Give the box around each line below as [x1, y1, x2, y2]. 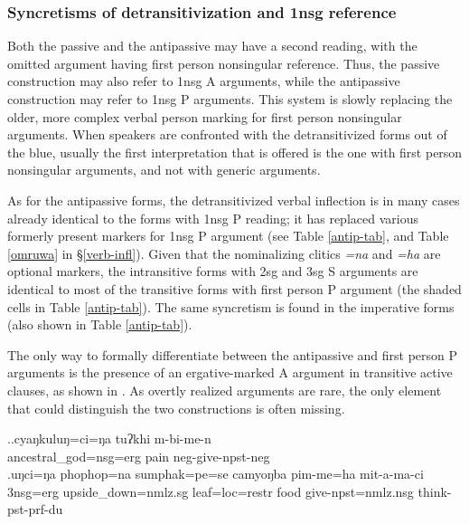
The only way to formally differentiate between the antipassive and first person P [7, 345, 458, 364]
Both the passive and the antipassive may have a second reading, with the [7, 36, 417, 55]
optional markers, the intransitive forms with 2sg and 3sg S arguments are [7, 262, 418, 281]
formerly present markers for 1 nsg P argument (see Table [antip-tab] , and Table [7, 226, 449, 245]
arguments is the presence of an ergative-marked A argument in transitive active [7, 363, 453, 382]
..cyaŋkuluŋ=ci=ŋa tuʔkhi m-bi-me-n [7, 429, 211, 448]
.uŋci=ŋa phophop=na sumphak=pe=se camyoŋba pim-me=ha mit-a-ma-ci [7, 464, 424, 483]
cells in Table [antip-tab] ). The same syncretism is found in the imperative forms [7, 297, 455, 316]
